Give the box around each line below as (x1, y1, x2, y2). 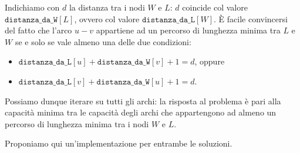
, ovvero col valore (74, 12, 140, 25)
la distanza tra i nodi (69, 1, 145, 13)
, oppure (194, 55, 225, 67)
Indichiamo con (5, 1, 60, 13)
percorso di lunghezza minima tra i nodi (5, 117, 149, 130)
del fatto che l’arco (5, 24, 72, 36)
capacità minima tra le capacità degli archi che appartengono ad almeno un (5, 106, 277, 118)
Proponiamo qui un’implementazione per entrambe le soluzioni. (5, 137, 232, 149)
